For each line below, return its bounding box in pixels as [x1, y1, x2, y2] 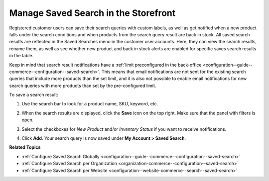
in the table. [9, 53, 34, 59]
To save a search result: [9, 92, 58, 98]
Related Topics [9, 144, 41, 150]
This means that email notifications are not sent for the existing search [101, 69, 246, 75]
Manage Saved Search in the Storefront [9, 7, 176, 18]
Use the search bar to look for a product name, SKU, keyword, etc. [21, 101, 158, 107]
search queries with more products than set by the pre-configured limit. [9, 83, 156, 89]
